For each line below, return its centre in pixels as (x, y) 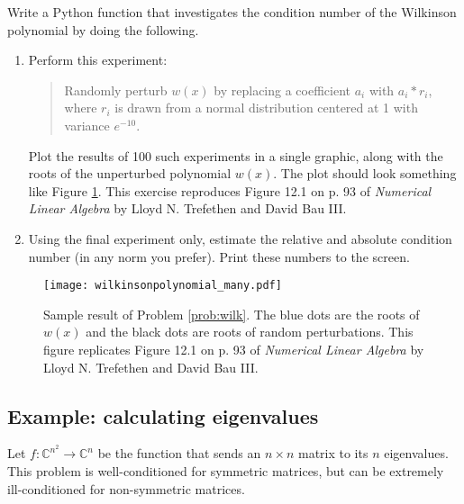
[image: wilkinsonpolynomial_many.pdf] (163, 286)
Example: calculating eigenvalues (163, 415)
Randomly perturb (116, 90)
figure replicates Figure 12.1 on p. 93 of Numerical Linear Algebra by (234, 349)
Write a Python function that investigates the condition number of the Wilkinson (232, 12)
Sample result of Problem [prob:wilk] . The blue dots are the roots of (232, 314)
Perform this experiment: (98, 60)
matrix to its (333, 453)
